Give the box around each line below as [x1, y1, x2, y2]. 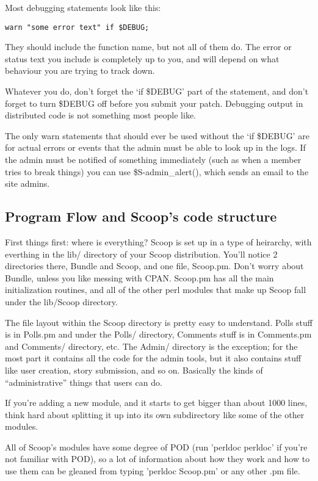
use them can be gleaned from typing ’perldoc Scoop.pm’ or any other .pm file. [5, 465, 300, 477]
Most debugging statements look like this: [5, 1, 161, 13]
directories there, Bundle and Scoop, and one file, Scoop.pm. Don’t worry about [5, 259, 304, 272]
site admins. [5, 177, 50, 190]
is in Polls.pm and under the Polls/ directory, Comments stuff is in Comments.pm [5, 328, 312, 341]
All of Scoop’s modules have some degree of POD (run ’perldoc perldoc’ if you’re [5, 440, 308, 453]
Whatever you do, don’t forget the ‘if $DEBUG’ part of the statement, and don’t [5, 85, 309, 98]
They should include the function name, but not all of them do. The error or [5, 40, 292, 53]
